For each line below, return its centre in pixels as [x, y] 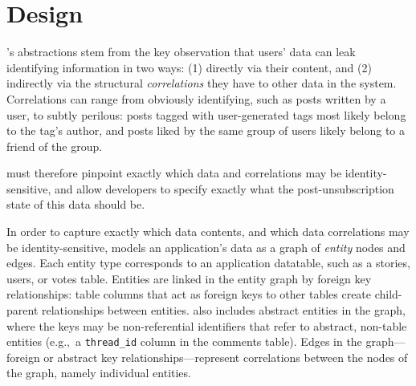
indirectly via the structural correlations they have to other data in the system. [202, 83]
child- [388, 294]
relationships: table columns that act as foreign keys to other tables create [189, 294]
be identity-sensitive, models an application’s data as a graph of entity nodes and [206, 247]
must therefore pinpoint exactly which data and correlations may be [174, 173]
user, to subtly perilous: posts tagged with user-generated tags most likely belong [206, 114]
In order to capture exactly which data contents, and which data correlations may [208, 232]
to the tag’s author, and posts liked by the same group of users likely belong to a [206, 130]
